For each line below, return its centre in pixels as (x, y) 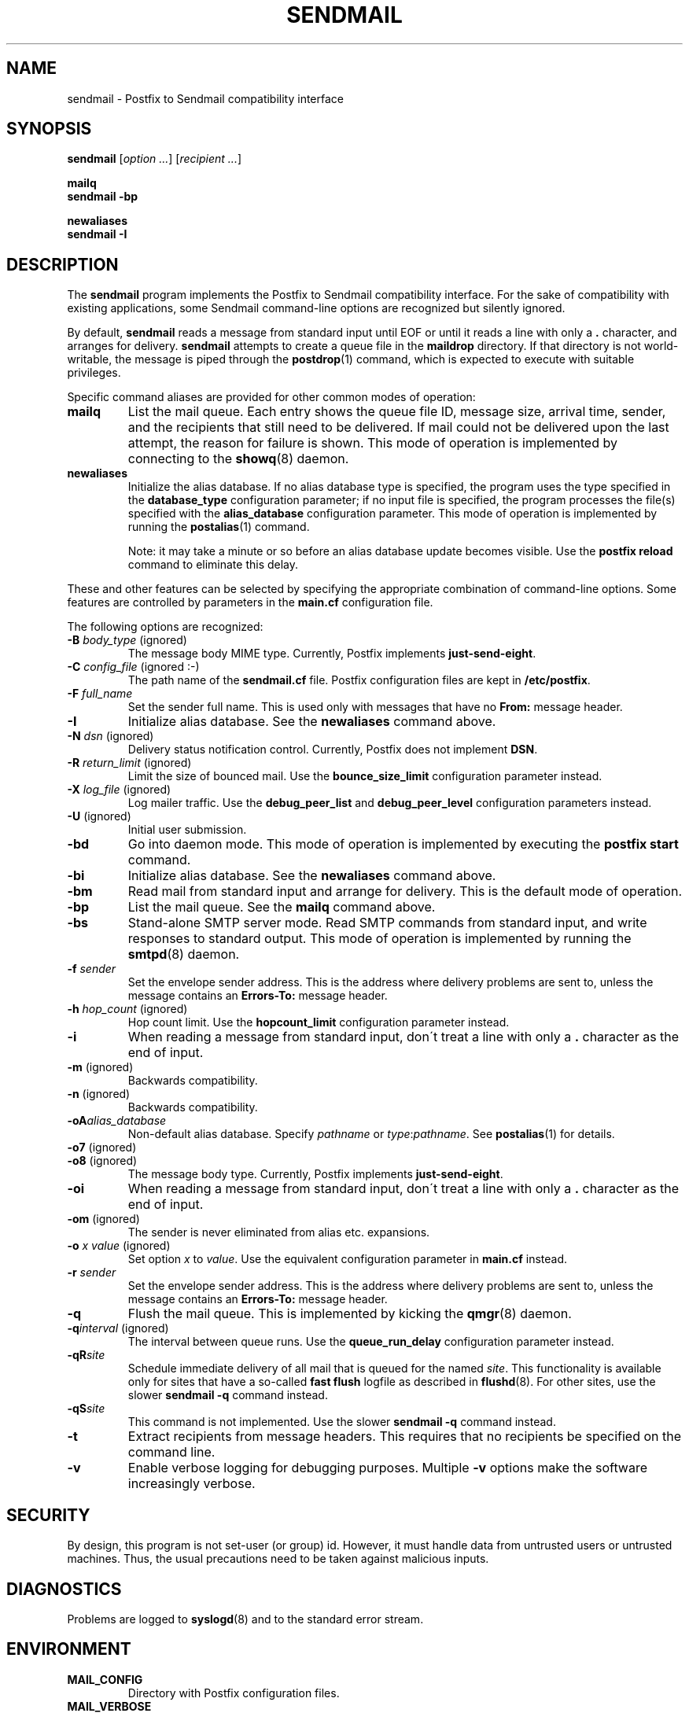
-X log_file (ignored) (119, 790)
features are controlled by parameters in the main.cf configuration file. (250, 602)
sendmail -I (97, 234)
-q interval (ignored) (118, 1328)
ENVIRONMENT (69, 1649)
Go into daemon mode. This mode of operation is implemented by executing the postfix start (403, 844)
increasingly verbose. (192, 1484)
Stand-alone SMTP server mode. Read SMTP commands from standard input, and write (387, 923)
